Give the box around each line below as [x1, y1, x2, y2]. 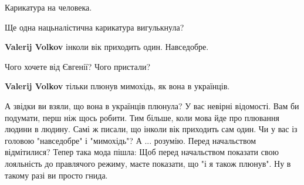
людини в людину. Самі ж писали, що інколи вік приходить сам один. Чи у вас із [5, 123, 298, 135]
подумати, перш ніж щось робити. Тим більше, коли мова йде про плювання [5, 111, 279, 123]
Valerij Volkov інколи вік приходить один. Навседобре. [5, 41, 209, 53]
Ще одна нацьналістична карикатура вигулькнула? [5, 21, 184, 33]
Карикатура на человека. [5, 1, 92, 13]
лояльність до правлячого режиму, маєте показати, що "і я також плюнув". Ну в [5, 157, 291, 169]
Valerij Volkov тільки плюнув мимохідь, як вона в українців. [5, 80, 230, 92]
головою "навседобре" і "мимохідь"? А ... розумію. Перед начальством [5, 134, 256, 146]
